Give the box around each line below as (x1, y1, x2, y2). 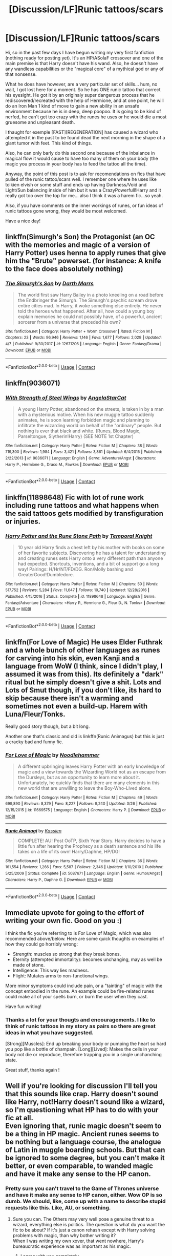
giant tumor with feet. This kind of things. (5, 140, 92, 146)
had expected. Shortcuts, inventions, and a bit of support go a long (17, 560, 159, 567)
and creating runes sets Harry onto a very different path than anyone (17, 555, 163, 561)
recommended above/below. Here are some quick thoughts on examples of (5, 935, 164, 941)
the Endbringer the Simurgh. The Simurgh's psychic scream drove (17, 297, 158, 303)
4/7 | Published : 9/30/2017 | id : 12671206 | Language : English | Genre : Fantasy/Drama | (5, 341, 162, 346)
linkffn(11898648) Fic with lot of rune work (5, 493, 144, 502)
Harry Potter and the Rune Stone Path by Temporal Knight (5, 533, 153, 540)
